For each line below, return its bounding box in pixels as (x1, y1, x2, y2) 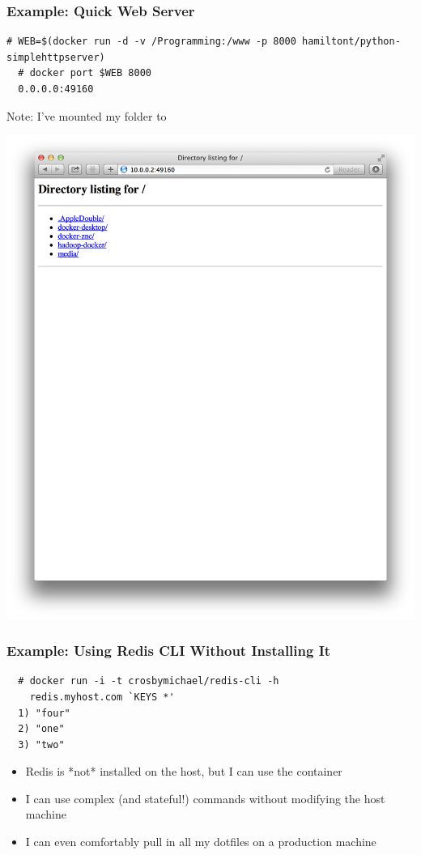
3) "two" (18, 738, 65, 751)
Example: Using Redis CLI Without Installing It (6, 640, 331, 661)
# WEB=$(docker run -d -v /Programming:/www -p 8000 (6, 36, 296, 48)
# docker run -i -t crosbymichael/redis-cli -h (18, 675, 279, 687)
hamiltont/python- (302, 36, 401, 48)
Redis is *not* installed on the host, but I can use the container (25, 763, 342, 780)
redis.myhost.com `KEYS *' (29, 691, 175, 703)
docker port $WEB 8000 (29, 67, 151, 79)
